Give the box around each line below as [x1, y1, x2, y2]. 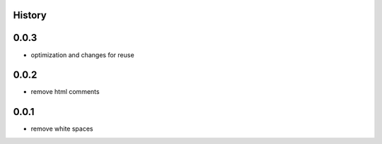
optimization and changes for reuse [30, 50, 134, 59]
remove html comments [30, 88, 100, 96]
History [13, 9, 47, 21]
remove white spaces [30, 124, 93, 133]
